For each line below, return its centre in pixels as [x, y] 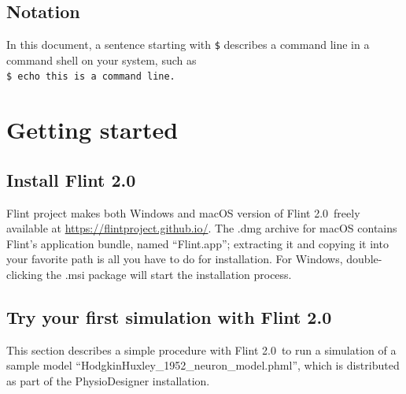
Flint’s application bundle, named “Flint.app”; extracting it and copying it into [197, 243]
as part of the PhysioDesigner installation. [108, 381]
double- [364, 259]
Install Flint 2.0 [71, 179]
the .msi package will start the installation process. [169, 275]
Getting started [92, 130]
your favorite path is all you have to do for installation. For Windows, [175, 259]
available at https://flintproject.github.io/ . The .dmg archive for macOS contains [202, 228]
